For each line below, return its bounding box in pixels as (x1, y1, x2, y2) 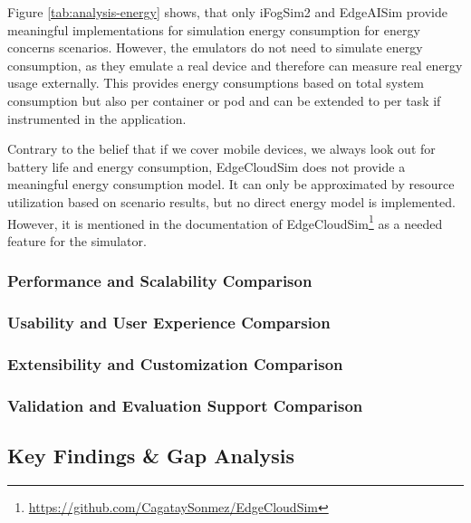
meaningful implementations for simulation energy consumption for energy (7, 20, 420, 39)
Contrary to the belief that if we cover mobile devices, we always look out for (7, 139, 436, 158)
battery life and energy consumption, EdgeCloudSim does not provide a (7, 157, 406, 176)
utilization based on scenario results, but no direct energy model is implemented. (7, 192, 456, 211)
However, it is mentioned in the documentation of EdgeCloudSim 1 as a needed (7, 211, 443, 233)
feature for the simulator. (7, 231, 147, 250)
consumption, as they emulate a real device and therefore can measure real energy (7, 55, 463, 74)
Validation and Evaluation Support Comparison (7, 394, 363, 416)
